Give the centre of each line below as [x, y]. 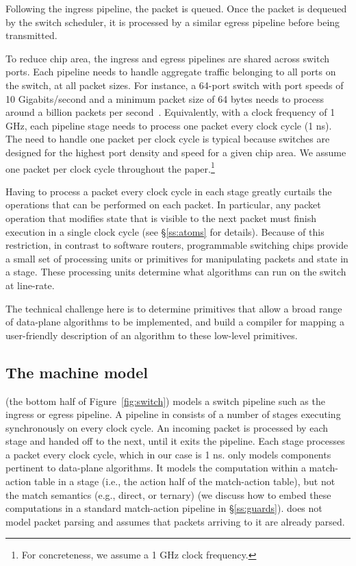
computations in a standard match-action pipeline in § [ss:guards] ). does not [164, 508]
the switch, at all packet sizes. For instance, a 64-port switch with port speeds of [175, 85]
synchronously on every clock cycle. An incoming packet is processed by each [167, 427]
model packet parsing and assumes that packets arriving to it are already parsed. [175, 521]
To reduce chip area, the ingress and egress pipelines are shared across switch [168, 58]
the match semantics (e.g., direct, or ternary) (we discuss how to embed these [168, 494]
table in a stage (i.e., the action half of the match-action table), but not [185, 481]
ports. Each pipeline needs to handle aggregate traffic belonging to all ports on [171, 72]
